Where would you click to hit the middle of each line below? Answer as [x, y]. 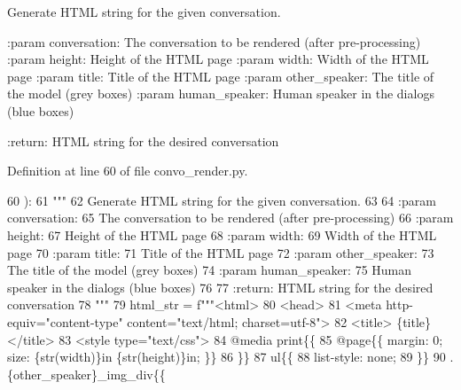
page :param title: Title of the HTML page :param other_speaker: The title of [221, 76]
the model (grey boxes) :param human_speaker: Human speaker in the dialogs [221, 94]
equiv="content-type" [65, 321]
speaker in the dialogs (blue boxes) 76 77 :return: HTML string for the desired [220, 287]
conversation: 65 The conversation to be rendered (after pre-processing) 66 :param [230, 218]
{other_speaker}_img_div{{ [86, 374]
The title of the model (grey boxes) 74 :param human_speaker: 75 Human [210, 270]
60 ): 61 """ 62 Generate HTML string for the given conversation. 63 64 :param [222, 200]
